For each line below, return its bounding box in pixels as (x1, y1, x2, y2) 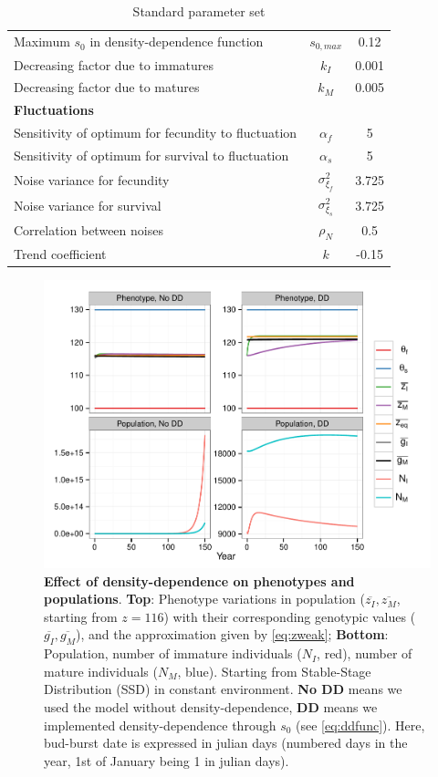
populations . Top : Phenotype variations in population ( (44, 589, 366, 608)
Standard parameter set (132, 2, 266, 20)
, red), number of (317, 644, 412, 663)
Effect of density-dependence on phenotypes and (44, 571, 355, 590)
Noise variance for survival (14, 195, 162, 214)
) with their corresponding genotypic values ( (163, 606, 416, 626)
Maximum (14, 32, 70, 51)
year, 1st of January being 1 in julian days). (44, 751, 289, 770)
